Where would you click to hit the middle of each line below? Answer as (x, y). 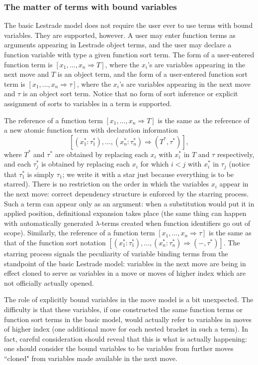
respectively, (236, 154)
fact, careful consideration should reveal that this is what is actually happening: (126, 338)
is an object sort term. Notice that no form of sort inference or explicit (130, 93)
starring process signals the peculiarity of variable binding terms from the (116, 253)
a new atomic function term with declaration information (91, 130)
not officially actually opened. (49, 282)
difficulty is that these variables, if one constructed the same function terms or (124, 309)
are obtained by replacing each (101, 154)
